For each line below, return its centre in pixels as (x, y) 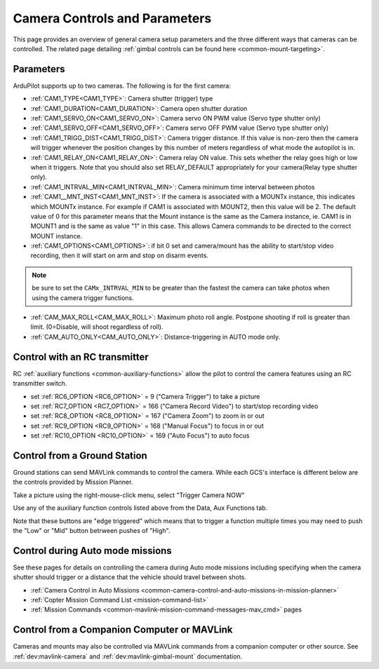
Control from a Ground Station (80, 455)
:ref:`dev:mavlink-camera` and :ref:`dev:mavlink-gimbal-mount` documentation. (128, 656)
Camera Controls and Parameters (112, 18)
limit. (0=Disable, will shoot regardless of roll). (97, 327)
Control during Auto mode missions (92, 550)
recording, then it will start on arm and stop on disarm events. (119, 255)
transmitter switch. (40, 384)
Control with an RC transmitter (81, 357)
